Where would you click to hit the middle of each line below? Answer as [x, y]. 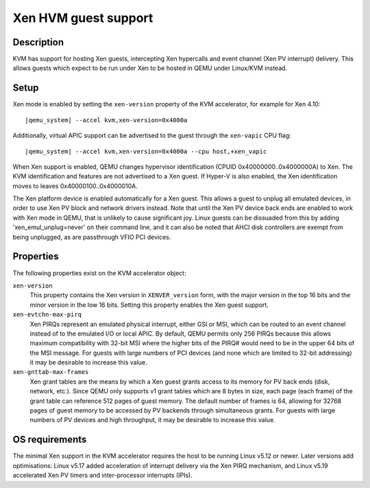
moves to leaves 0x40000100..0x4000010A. [75, 186]
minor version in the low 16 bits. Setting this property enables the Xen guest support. [149, 305]
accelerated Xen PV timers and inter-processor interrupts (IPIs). [103, 475]
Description [38, 42]
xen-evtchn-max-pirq [47, 315]
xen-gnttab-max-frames [51, 372]
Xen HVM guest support [83, 18]
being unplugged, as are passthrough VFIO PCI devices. [92, 237]
